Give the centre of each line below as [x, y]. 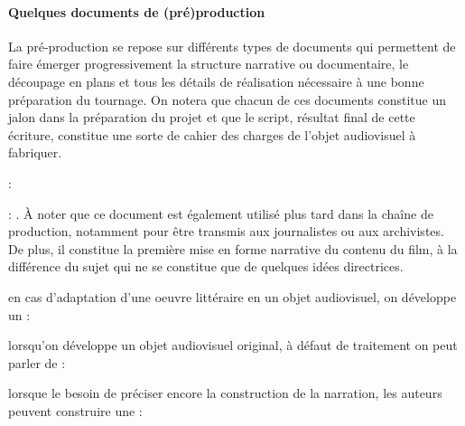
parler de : [37, 362]
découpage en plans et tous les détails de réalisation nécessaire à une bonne [216, 81]
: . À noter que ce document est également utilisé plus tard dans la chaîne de [221, 213]
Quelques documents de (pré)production [137, 11]
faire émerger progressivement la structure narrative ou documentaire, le [209, 64]
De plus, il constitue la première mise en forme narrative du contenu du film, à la [233, 248]
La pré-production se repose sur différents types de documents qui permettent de [232, 46]
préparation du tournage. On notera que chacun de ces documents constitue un [227, 99]
